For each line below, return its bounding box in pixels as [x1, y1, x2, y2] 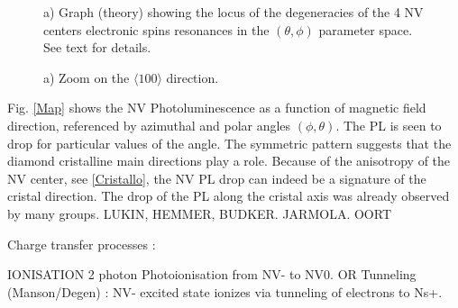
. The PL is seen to [335, 115, 442, 134]
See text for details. [43, 38, 151, 57]
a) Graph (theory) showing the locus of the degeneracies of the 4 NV [43, 3, 424, 21]
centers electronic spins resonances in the [43, 20, 270, 39]
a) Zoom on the [43, 68, 130, 86]
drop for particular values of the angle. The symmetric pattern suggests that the [7, 133, 452, 152]
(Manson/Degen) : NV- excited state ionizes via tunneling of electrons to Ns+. [7, 282, 443, 301]
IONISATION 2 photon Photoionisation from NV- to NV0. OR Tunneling [7, 265, 417, 284]
